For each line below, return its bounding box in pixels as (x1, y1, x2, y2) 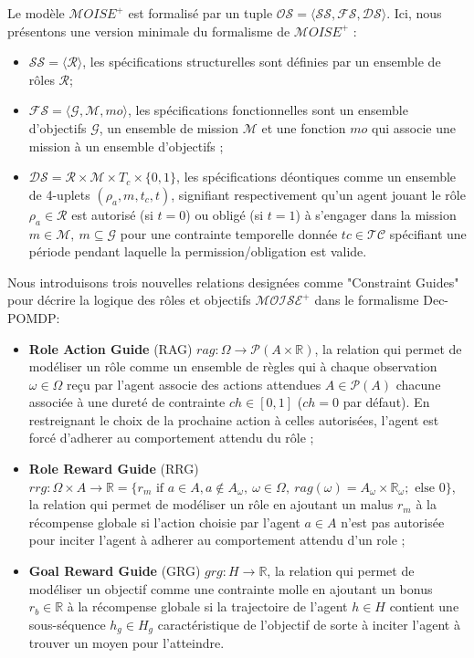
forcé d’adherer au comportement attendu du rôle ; (28, 428, 314, 447)
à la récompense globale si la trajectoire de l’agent (67, 597, 348, 616)
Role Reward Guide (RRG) (28, 459, 199, 478)
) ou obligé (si (185, 204, 264, 224)
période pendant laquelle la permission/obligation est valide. (28, 242, 367, 261)
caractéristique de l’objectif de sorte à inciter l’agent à (157, 614, 460, 633)
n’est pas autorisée (341, 512, 445, 531)
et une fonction (261, 118, 346, 137)
